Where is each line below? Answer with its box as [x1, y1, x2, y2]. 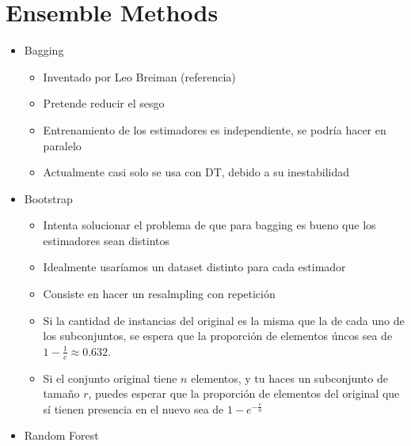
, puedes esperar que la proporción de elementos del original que [88, 385, 400, 402]
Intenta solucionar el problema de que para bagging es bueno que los [43, 217, 376, 233]
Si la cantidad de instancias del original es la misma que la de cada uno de [43, 312, 405, 328]
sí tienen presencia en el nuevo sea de [43, 400, 224, 417]
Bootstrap [24, 190, 73, 206]
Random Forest [24, 427, 99, 444]
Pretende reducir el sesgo [43, 95, 165, 111]
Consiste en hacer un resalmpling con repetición [43, 285, 276, 302]
